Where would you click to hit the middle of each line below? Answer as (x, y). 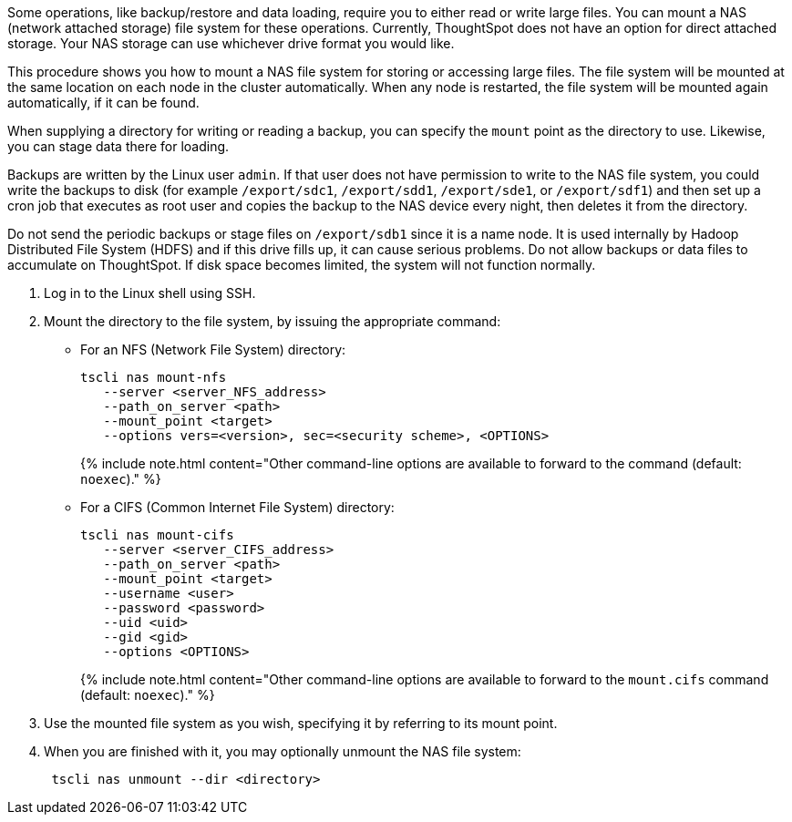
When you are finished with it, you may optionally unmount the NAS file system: (283, 751)
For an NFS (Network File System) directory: (213, 349)
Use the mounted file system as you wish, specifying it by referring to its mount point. (301, 723)
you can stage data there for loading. (118, 146)
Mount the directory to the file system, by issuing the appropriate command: (273, 321)
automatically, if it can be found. (103, 103)
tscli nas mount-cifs (157, 535)
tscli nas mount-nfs (154, 377)
